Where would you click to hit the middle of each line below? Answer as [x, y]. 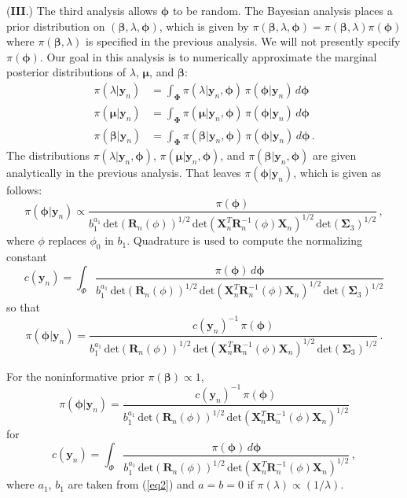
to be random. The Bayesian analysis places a [282, 10]
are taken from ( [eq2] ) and [131, 484]
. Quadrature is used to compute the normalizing [244, 240]
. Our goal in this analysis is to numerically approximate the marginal [208, 56]
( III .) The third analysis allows [82, 10]
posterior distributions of [66, 72]
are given [335, 155]
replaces [67, 240]
